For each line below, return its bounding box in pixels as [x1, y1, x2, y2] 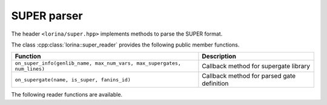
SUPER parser [11, 9, 83, 22]
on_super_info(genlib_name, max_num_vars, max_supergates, [15, 60, 182, 66]
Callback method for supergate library [202, 62, 310, 71]
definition [202, 79, 229, 87]
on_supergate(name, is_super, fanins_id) [15, 76, 131, 83]
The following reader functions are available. [11, 91, 123, 98]
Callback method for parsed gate [202, 72, 296, 80]
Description [202, 52, 236, 60]
